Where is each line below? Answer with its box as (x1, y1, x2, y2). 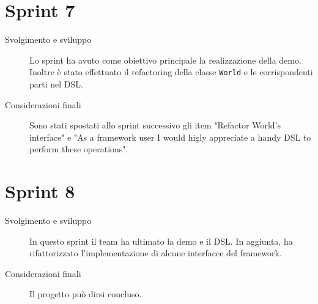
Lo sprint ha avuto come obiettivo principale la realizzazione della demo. (29, 53, 301, 66)
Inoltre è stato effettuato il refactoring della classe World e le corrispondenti (29, 65, 313, 78)
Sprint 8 (5, 179, 75, 204)
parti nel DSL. (29, 77, 83, 90)
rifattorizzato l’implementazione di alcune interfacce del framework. (29, 247, 282, 259)
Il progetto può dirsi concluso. (29, 287, 142, 300)
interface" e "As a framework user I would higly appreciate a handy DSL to (29, 130, 311, 143)
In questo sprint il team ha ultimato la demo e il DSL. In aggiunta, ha (29, 234, 293, 247)
